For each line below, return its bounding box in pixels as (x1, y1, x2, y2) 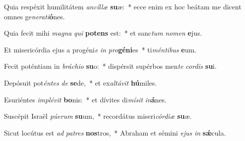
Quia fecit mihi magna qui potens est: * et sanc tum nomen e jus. (4, 28, 202, 38)
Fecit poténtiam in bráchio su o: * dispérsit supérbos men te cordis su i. (4, 61, 217, 71)
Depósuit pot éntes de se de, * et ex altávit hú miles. (4, 77, 157, 88)
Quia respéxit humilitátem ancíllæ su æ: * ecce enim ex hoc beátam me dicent (4, 1, 242, 11)
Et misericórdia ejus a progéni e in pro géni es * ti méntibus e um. (4, 44, 197, 54)
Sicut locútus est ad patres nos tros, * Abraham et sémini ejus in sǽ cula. (4, 127, 226, 138)
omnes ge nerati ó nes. (4, 11, 65, 21)
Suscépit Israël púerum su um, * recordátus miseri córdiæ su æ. (4, 111, 192, 121)
